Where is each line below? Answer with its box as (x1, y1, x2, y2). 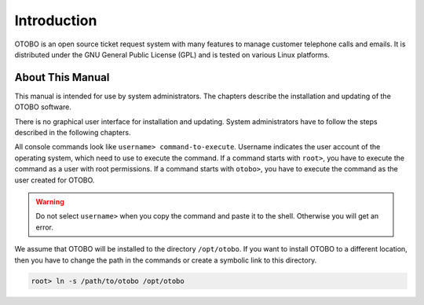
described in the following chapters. (14, 128, 131, 138)
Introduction (14, 12, 97, 29)
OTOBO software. (14, 102, 72, 112)
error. (35, 222, 54, 232)
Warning (35, 197, 64, 206)
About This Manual (14, 71, 110, 84)
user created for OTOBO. (14, 175, 95, 185)
